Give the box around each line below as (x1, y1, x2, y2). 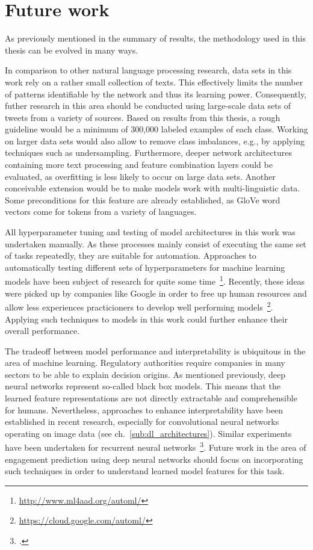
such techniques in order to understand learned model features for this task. (5, 465, 285, 477)
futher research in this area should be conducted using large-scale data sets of (5, 99, 291, 112)
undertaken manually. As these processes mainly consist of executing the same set (5, 237, 306, 250)
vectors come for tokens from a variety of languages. (5, 205, 197, 218)
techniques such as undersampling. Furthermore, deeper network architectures (5, 146, 292, 159)
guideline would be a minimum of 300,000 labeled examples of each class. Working (5, 123, 308, 135)
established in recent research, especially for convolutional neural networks (5, 415, 279, 428)
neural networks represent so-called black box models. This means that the (5, 380, 280, 392)
